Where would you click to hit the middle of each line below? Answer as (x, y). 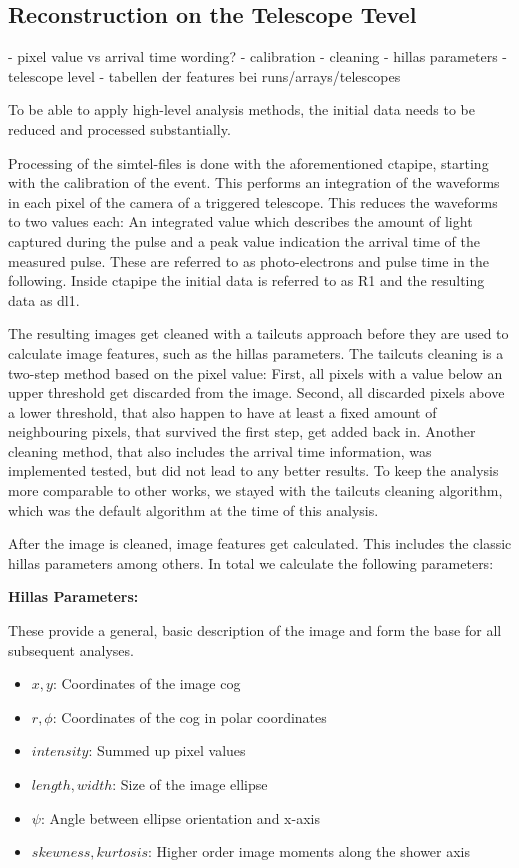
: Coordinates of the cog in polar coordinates (189, 716)
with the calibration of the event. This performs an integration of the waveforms (254, 182)
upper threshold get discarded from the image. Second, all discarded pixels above (256, 392)
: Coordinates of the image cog (146, 683)
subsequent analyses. (71, 649)
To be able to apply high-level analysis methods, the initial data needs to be (241, 109)
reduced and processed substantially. (119, 128)
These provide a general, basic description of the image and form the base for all (255, 630)
